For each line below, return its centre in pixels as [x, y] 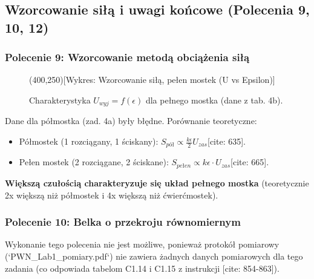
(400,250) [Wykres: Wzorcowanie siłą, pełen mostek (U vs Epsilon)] [152, 80]
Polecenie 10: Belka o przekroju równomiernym [123, 222]
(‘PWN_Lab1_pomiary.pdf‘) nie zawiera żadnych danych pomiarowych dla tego [154, 256]
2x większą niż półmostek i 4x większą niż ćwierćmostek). [112, 195]
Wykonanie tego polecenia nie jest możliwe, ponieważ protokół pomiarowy [142, 244]
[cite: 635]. [226, 141]
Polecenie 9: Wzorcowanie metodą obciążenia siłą [127, 57]
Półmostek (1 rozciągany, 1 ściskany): [89, 141]
